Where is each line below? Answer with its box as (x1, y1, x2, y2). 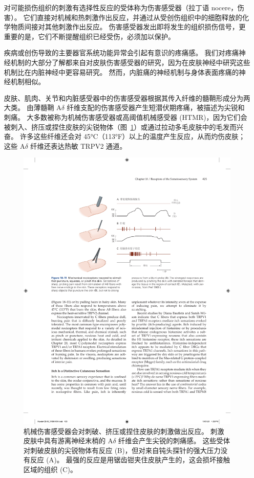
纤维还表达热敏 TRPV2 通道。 (30, 140, 127, 151)
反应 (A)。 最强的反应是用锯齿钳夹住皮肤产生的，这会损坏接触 (30, 455, 230, 465)
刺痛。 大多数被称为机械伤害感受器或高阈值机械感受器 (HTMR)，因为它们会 (4, 112, 247, 122)
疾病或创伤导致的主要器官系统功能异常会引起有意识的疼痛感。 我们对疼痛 (4, 47, 239, 58)
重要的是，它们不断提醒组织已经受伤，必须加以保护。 (4, 31, 175, 41)
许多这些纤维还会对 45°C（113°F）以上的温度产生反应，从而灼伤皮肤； (20, 131, 246, 141)
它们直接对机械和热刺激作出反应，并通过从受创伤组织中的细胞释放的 (23, 12, 242, 22)
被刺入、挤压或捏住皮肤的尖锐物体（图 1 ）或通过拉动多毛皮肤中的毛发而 (4, 121, 236, 132)
